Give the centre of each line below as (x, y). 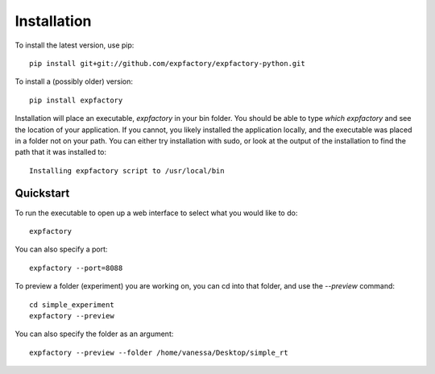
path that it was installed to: (61, 152)
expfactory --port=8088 (76, 268)
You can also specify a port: (61, 249)
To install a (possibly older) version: (74, 81)
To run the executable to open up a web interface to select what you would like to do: (156, 213)
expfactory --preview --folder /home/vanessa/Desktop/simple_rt (159, 352)
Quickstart (42, 193)
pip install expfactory (76, 100)
